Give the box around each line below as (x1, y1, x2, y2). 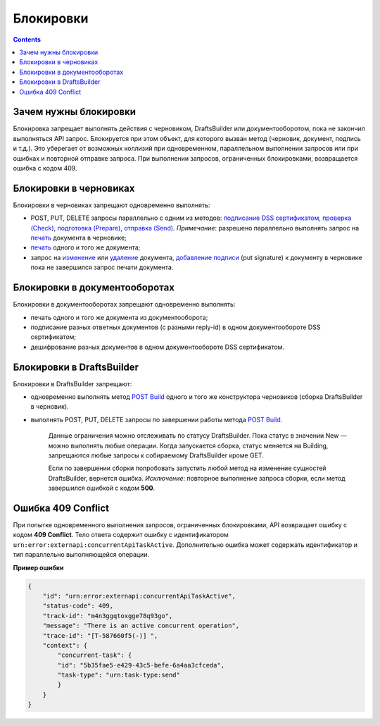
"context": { (42, 641, 88, 649)
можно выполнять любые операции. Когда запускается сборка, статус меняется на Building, (48, 441, 329, 450)
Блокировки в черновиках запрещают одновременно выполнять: (13, 201, 210, 209)
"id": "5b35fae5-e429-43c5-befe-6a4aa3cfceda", (57, 661, 225, 669)
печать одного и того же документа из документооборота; (30, 313, 208, 321)
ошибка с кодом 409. (13, 164, 77, 172)
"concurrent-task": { (57, 651, 132, 659)
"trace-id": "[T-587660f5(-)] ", (42, 632, 158, 639)
